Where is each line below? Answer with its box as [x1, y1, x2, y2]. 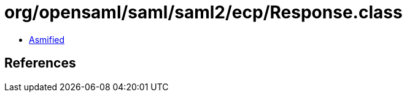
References [4, 55, 76, 71]
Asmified [29, 34, 65, 45]
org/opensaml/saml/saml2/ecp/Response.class [4, 2, 403, 23]
